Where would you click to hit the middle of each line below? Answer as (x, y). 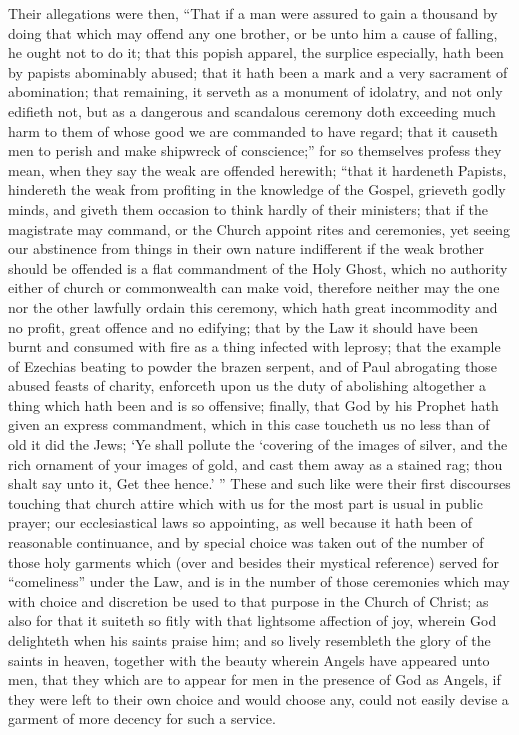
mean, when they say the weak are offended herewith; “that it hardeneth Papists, (257, 169)
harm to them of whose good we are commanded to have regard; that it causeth (253, 130)
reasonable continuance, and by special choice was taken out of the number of (246, 542)
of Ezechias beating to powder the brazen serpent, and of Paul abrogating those (252, 365)
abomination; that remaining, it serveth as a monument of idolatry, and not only (255, 91)
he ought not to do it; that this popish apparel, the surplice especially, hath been (256, 52)
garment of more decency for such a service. (142, 718)
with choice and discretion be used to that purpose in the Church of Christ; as (248, 600)
